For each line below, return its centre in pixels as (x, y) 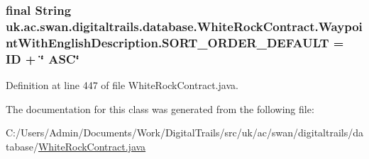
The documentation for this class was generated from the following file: (160, 108)
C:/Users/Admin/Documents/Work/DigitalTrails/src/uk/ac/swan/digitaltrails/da (184, 132)
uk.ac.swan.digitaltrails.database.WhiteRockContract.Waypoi (184, 26)
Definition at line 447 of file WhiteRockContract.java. (122, 84)
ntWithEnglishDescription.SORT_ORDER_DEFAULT (167, 42)
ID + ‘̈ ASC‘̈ (43, 58)
